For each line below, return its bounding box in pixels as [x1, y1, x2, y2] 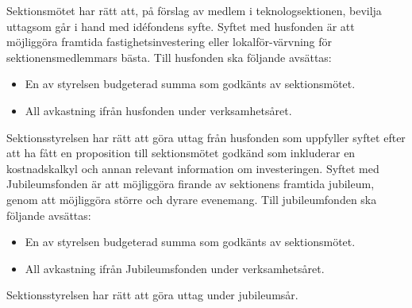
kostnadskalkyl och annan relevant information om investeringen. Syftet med [6, 160, 379, 176]
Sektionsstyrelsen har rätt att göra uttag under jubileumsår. [6, 287, 298, 303]
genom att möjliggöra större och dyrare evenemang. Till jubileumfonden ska [6, 191, 377, 207]
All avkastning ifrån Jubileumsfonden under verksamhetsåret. [25, 260, 325, 276]
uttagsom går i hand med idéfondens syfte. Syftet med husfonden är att [6, 17, 355, 34]
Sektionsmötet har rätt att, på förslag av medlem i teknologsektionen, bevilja [6, 2, 382, 18]
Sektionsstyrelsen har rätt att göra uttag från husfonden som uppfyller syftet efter [6, 129, 406, 145]
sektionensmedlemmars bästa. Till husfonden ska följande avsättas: [6, 48, 332, 65]
